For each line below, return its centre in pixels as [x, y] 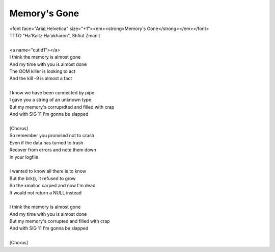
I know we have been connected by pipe [52, 93]
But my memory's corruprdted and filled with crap [62, 107]
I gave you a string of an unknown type [50, 100]
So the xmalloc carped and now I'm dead [52, 186]
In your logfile [24, 157]
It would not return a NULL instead [45, 193]
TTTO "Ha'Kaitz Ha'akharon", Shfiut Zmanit [55, 35]
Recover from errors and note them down [53, 150]
